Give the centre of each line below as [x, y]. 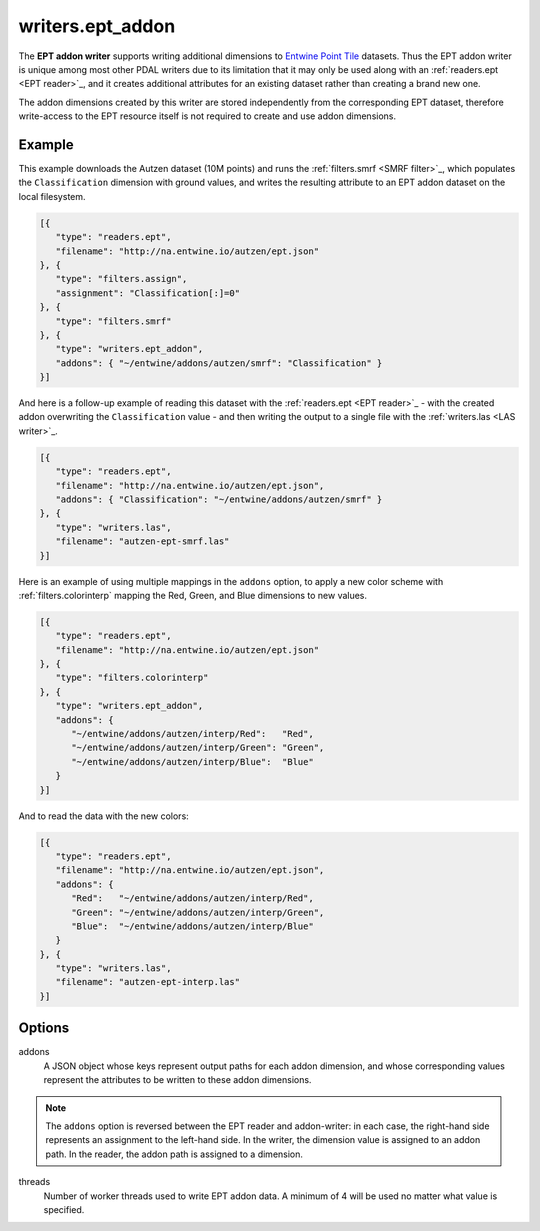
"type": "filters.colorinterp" [132, 678]
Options [44, 1028]
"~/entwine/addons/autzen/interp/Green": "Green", [198, 748]
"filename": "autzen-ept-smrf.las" [142, 541]
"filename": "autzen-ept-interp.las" [147, 982]
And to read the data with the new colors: [103, 816]
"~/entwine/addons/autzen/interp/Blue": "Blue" [192, 761]
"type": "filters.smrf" [113, 321]
